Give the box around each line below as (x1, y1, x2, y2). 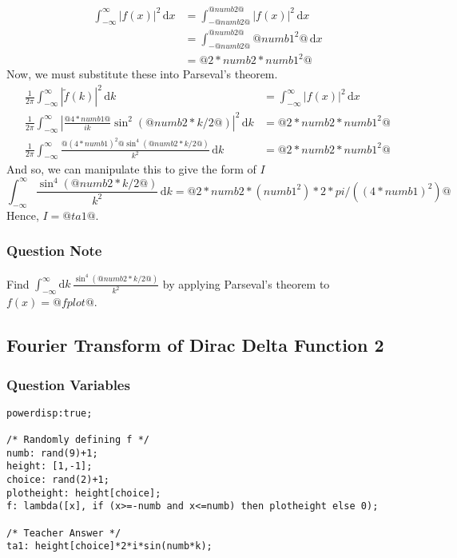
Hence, (6, 206, 39, 223)
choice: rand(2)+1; (6, 474, 109, 486)
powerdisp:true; (6, 407, 93, 419)
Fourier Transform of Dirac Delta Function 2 (6, 333, 384, 357)
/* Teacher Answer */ (6, 527, 121, 539)
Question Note (6, 241, 102, 261)
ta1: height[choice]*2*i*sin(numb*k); (6, 540, 213, 552)
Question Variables (6, 374, 130, 394)
